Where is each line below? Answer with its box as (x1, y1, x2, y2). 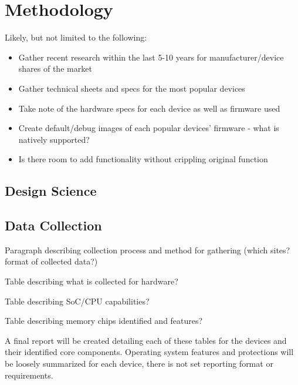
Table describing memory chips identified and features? (5, 314, 203, 327)
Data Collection (5, 216, 102, 235)
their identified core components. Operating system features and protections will (5, 346, 294, 358)
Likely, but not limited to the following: (5, 31, 147, 43)
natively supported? (18, 133, 90, 145)
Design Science (5, 182, 97, 200)
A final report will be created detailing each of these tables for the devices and (5, 334, 287, 346)
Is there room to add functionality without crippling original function (18, 153, 268, 165)
